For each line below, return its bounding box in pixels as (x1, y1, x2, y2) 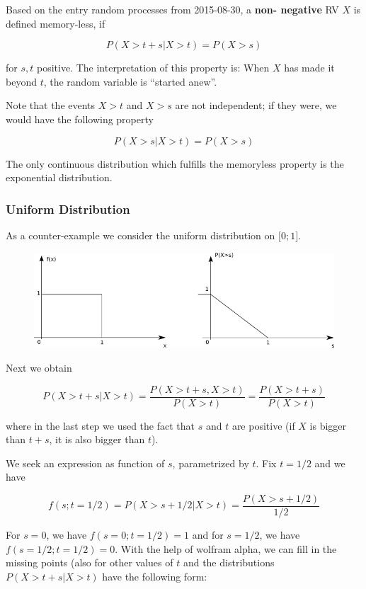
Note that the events (6, 98, 96, 113)
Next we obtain (6, 360, 72, 374)
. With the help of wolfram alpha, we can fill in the (115, 541, 337, 556)
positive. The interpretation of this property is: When (36, 60, 270, 75)
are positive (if (231, 418, 295, 433)
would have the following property (6, 111, 154, 126)
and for (192, 527, 224, 542)
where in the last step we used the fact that (6, 418, 195, 433)
